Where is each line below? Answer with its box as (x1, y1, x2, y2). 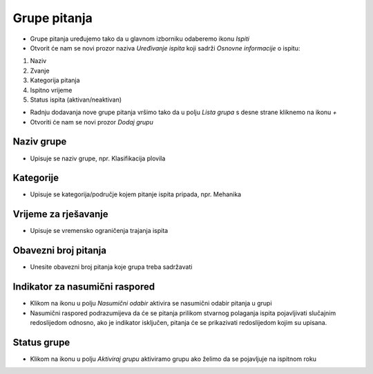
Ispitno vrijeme (30, 86, 73, 94)
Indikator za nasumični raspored (12, 281, 155, 293)
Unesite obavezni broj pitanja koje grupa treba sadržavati (30, 263, 193, 271)
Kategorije (12, 172, 59, 184)
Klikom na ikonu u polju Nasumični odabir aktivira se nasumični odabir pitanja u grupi (30, 299, 272, 308)
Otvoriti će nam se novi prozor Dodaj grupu (30, 118, 153, 126)
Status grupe (12, 336, 70, 348)
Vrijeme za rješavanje (12, 208, 108, 221)
